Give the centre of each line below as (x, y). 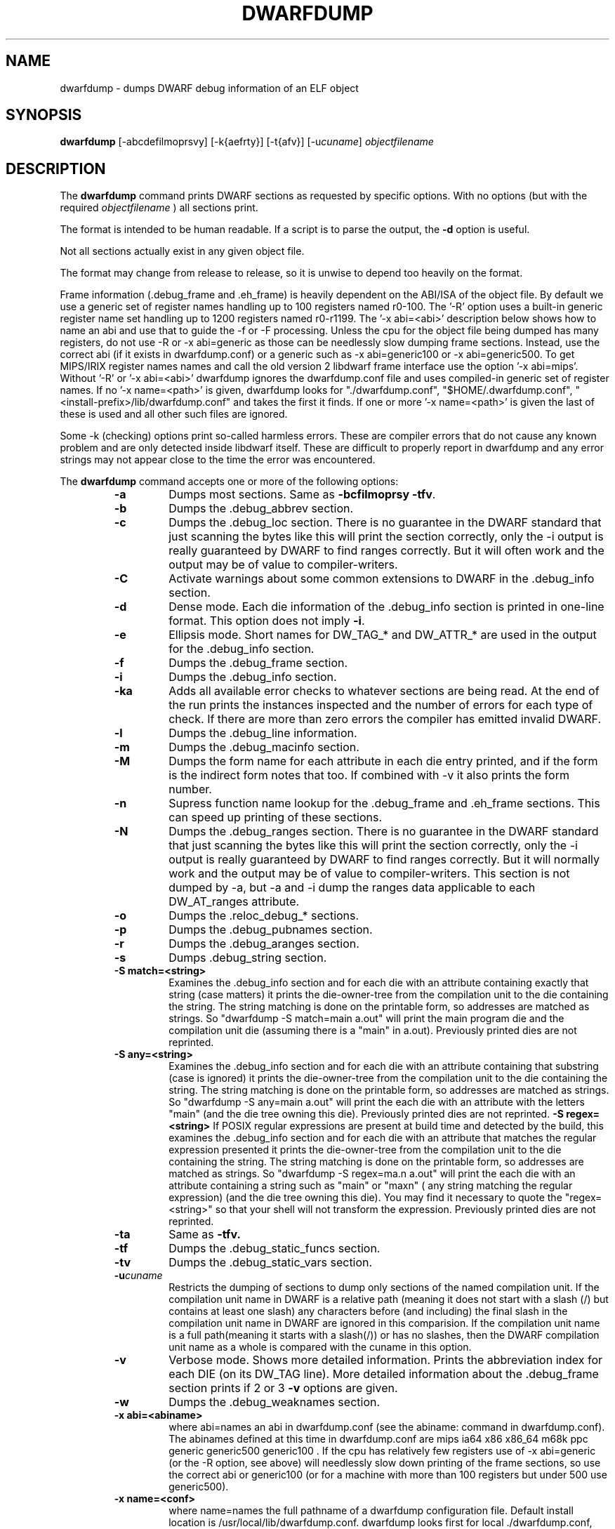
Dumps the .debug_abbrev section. (261, 509)
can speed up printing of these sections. (275, 818)
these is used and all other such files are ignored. (174, 414)
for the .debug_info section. (242, 649)
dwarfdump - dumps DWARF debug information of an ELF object (209, 88)
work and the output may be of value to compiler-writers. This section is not (369, 874)
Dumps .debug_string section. (248, 958)
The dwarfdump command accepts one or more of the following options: (229, 482)
